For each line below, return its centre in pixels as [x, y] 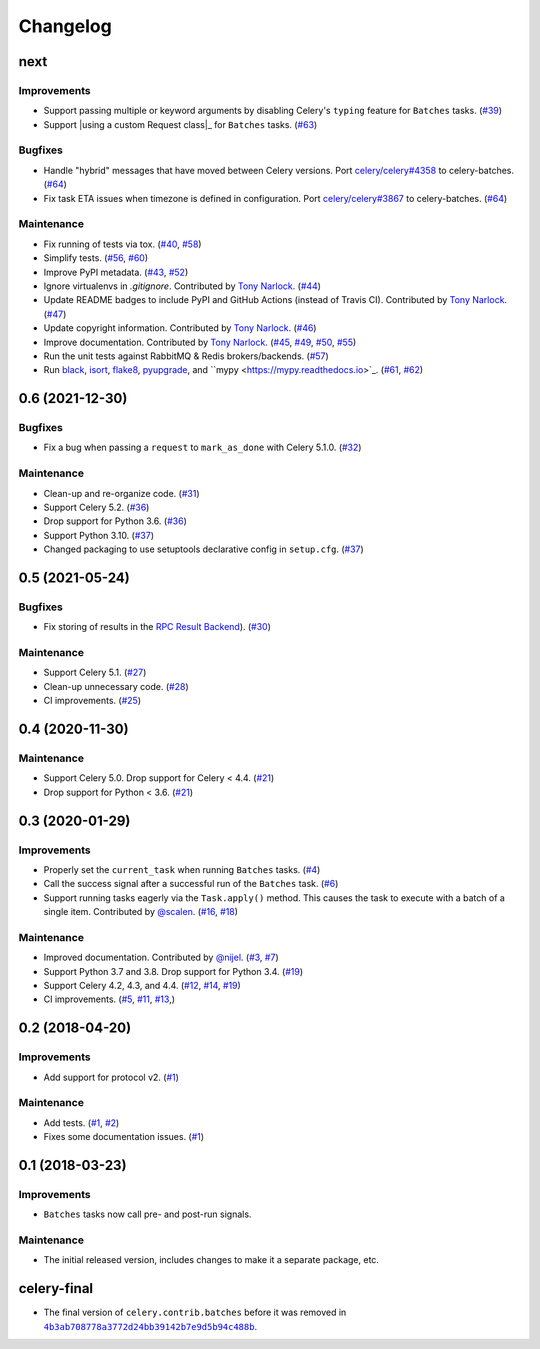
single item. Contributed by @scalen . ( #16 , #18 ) [141, 912]
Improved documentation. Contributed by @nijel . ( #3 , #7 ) [161, 957]
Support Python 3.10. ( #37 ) [99, 535]
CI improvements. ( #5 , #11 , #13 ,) [109, 999]
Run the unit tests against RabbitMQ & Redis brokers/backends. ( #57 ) [186, 356]
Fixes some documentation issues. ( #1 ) [124, 1137]
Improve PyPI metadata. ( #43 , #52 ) [116, 272]
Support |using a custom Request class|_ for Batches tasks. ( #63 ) [180, 124]
